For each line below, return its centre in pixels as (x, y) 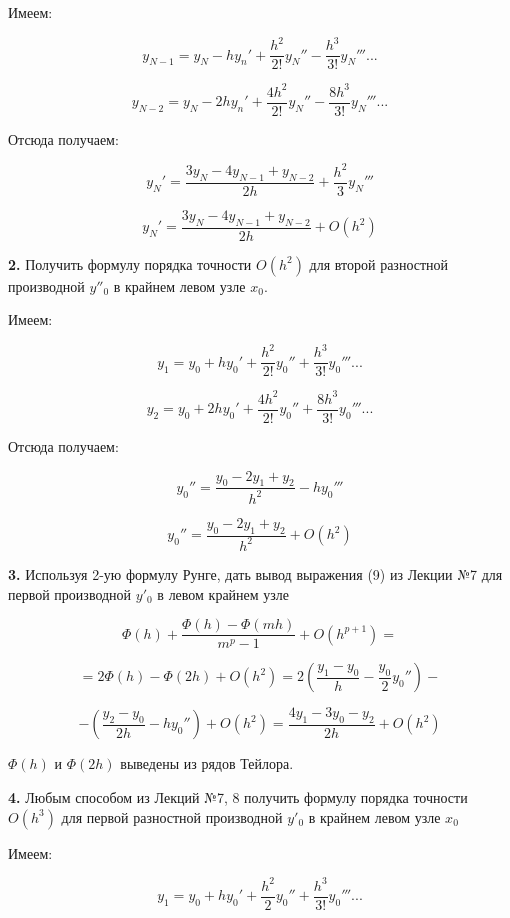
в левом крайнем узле (223, 593)
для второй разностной (379, 263)
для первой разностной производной (172, 816)
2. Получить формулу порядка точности (130, 263)
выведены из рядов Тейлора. (207, 763)
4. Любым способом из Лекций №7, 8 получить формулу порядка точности (238, 797)
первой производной (70, 593)
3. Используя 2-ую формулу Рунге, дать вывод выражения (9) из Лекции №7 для (255, 573)
